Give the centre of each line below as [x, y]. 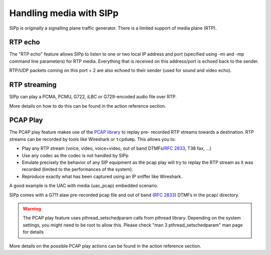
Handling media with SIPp [64, 13]
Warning [32, 208]
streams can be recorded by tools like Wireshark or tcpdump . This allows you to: [93, 139]
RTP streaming [33, 85]
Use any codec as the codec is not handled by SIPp [75, 155]
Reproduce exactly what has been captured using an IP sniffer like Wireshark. [102, 176]
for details [33, 232]
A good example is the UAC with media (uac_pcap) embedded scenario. [84, 186]
